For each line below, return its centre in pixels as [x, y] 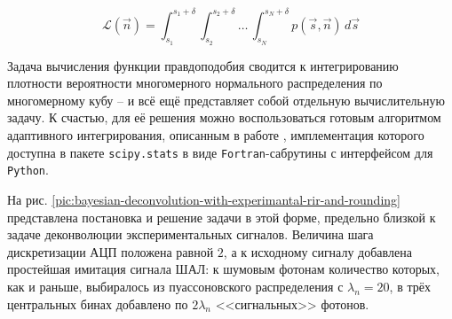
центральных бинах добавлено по [98, 303]
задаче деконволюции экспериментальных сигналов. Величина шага [190, 234]
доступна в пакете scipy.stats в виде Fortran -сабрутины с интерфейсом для [220, 152]
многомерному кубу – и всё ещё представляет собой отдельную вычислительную [226, 100]
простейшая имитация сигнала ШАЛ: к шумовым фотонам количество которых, [223, 269]
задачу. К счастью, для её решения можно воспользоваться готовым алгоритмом [224, 117]
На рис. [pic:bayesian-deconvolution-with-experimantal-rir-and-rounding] [204, 199]
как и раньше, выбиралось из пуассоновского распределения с [175, 286]
